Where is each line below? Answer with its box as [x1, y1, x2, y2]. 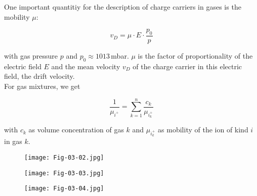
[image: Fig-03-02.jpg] [24, 154, 104, 161]
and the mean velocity [51, 61, 120, 71]
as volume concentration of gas [28, 124, 124, 135]
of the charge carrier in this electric [133, 61, 242, 71]
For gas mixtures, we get [4, 81, 80, 91]
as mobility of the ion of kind [158, 124, 248, 135]
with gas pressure [4, 51, 58, 61]
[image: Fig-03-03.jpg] [24, 169, 104, 177]
